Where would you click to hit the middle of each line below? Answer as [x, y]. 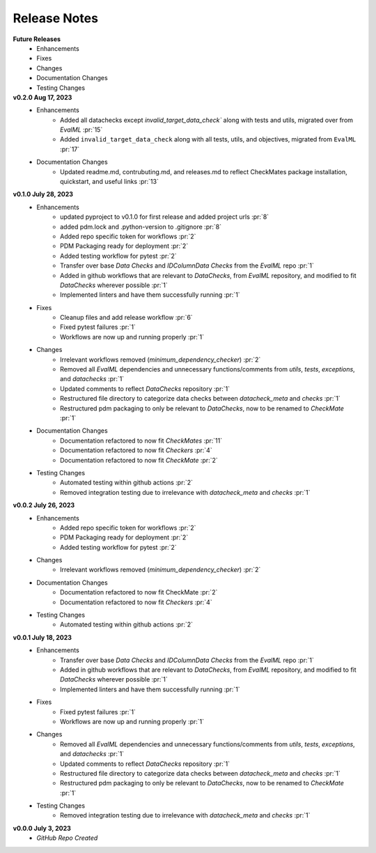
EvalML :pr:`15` [81, 130]
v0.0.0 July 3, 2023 [42, 828]
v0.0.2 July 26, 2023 [44, 505]
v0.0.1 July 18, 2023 [42, 637]
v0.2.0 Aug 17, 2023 [42, 97]
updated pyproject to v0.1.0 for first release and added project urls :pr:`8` [165, 217]
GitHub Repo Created [67, 838]
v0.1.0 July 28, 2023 [43, 194]
